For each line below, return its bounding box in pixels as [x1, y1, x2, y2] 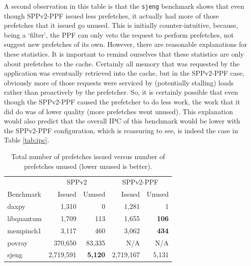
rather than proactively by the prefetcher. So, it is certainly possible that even [4, 87, 238, 97]
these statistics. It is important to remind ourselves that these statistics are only [4, 49, 244, 59]
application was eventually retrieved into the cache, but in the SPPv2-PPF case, [4, 68, 245, 78]
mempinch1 [7, 225, 42, 235]
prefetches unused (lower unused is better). [24, 161, 152, 171]
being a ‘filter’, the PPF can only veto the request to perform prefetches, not [4, 29, 234, 40]
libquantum [7, 213, 42, 223]
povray [7, 237, 28, 247]
